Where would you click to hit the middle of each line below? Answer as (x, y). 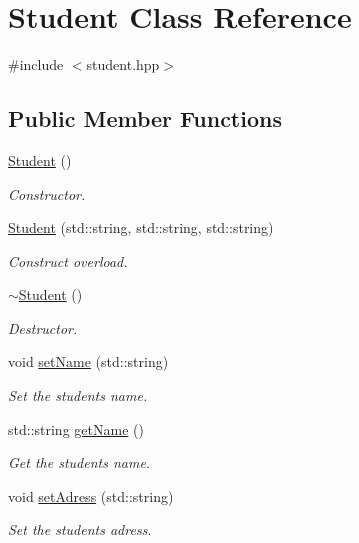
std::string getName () (76, 428)
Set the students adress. (80, 529)
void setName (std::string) (88, 361)
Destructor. (43, 327)
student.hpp (123, 64)
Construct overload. (68, 260)
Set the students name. (78, 395)
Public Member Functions (145, 118)
